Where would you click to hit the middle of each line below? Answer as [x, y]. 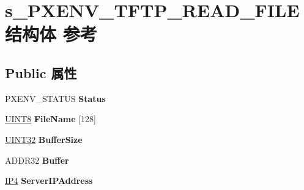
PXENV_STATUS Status [55, 98]
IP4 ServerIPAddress [49, 181]
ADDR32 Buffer [37, 160]
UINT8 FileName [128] [50, 119]
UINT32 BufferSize [44, 139]
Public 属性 [41, 72]
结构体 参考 [51, 34]
